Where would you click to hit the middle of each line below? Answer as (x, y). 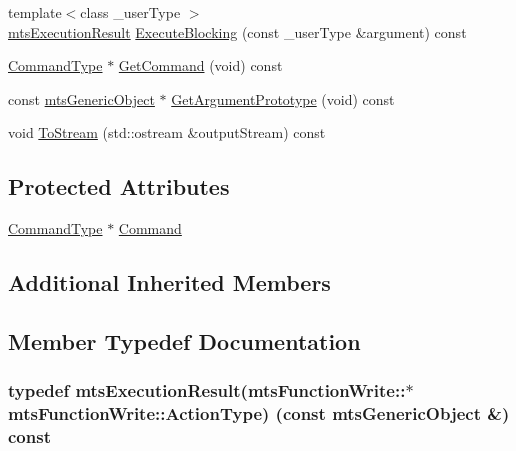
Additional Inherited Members (169, 282)
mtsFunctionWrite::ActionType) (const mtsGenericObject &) (259, 413)
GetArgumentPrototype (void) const (283, 98)
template (35, 12)
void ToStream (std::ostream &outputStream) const (167, 132)
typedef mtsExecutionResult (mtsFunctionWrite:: (207, 390)
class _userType (130, 12)
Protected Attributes (119, 186)
